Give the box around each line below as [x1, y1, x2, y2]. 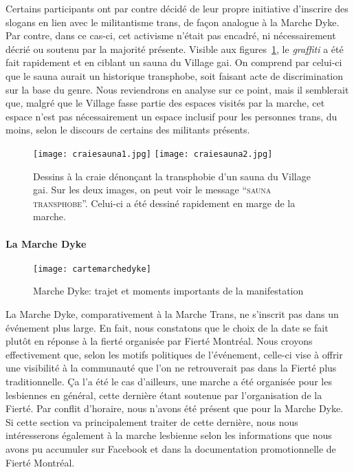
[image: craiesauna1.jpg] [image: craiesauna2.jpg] [33, 149, 273, 159]
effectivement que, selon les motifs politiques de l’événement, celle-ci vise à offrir [5, 347, 343, 361]
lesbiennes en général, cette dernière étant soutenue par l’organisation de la [5, 387, 322, 402]
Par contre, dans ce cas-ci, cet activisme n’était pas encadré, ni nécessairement [5, 28, 336, 43]
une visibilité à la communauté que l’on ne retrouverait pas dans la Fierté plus [5, 361, 337, 375]
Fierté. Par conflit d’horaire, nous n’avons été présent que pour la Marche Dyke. [5, 401, 344, 416]
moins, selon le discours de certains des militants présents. [5, 122, 250, 137]
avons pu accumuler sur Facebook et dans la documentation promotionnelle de [5, 441, 336, 455]
